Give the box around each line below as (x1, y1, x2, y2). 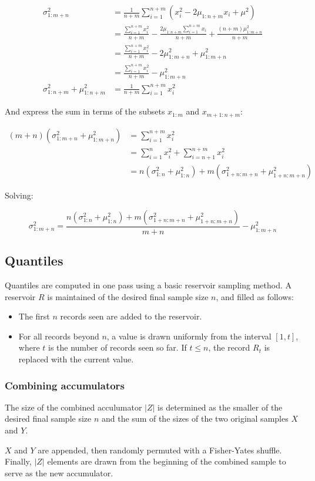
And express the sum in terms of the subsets (5, 105, 165, 117)
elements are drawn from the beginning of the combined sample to (47, 455, 286, 467)
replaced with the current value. (18, 353, 134, 365)
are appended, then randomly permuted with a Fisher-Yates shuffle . (38, 443, 282, 456)
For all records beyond (18, 329, 99, 342)
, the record (208, 341, 250, 354)
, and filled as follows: (216, 290, 294, 302)
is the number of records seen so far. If (48, 341, 187, 354)
